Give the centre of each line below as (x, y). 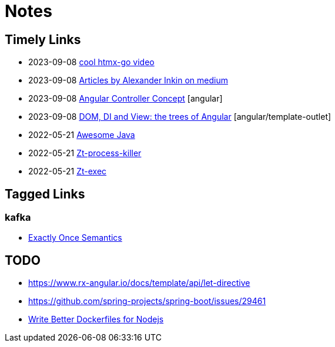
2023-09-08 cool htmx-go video (91, 62)
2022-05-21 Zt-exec (68, 171)
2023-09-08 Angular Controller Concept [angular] (125, 99)
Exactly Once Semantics (75, 238)
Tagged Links (45, 194)
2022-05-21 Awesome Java (82, 135)
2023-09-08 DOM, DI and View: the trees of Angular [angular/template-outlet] (180, 117)
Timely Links (43, 39)
